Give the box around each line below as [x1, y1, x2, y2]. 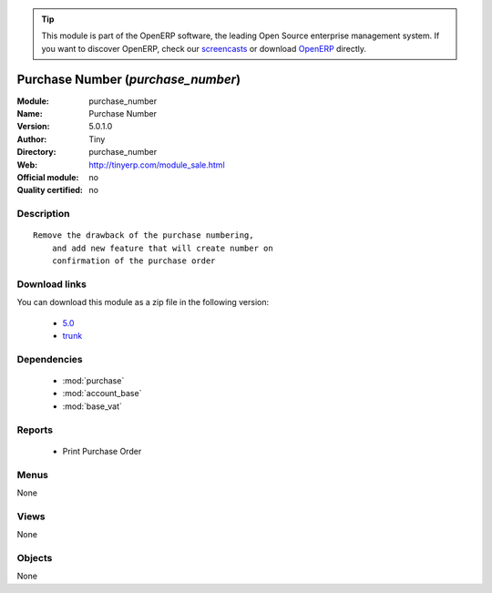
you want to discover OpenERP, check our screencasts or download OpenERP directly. [41, 43, 367, 54]
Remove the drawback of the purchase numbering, [33, 230, 254, 240]
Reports [16, 424, 54, 436]
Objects [16, 551, 53, 564]
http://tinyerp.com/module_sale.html [88, 159, 225, 170]
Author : [16, 133, 47, 145]
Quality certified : [16, 185, 84, 196]
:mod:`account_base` [62, 388, 142, 399]
